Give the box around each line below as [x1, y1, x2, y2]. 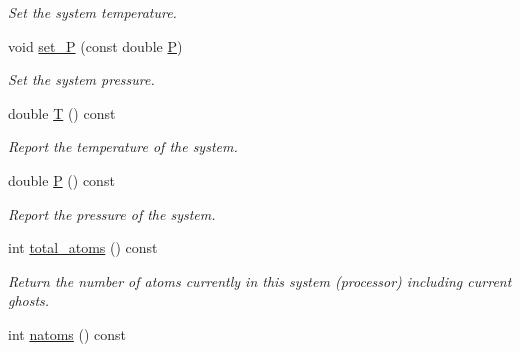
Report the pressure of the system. [8, 203, 216, 224]
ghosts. [8, 290, 50, 311]
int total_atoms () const [8, 237, 158, 258]
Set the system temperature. [8, 2, 177, 22]
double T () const [8, 102, 116, 123]
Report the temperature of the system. [8, 136, 238, 157]
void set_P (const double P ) [8, 35, 183, 56]
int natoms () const [8, 323, 127, 344]
